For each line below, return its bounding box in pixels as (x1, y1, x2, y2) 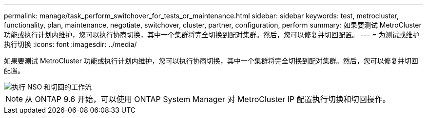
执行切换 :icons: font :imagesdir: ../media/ (4, 40, 137, 48)
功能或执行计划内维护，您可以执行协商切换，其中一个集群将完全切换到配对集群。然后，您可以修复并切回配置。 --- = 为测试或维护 (4, 30, 420, 39)
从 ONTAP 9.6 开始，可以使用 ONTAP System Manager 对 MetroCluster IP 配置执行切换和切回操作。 (25, 94, 390, 104)
